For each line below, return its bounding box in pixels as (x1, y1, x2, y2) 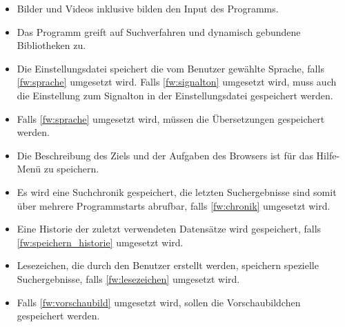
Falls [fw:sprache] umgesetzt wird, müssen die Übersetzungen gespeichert (17, 111, 325, 126)
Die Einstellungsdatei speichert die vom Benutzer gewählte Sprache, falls (17, 61, 324, 75)
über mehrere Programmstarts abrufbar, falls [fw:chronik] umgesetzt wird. (17, 198, 331, 212)
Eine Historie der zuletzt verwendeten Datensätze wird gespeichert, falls (17, 221, 322, 236)
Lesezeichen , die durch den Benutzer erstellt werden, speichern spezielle (17, 258, 319, 272)
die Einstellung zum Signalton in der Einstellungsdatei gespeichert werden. (17, 88, 333, 102)
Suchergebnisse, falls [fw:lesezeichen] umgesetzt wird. (17, 271, 240, 286)
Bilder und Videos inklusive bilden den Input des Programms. (17, 1, 279, 15)
